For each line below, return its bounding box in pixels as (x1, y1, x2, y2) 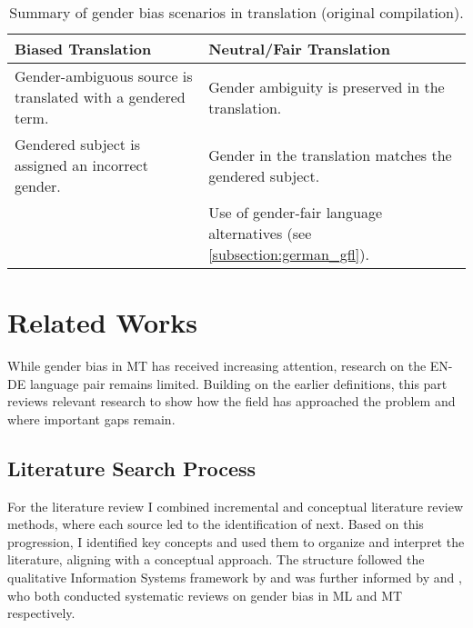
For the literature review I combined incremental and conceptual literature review (7, 496, 464, 515)
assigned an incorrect (15, 155, 148, 175)
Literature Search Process (7, 454, 257, 482)
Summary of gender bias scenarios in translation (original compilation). (9, 2, 464, 23)
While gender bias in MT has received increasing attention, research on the (7, 356, 427, 375)
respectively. (7, 603, 75, 623)
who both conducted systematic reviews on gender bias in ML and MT (7, 585, 403, 604)
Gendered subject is (15, 134, 141, 155)
